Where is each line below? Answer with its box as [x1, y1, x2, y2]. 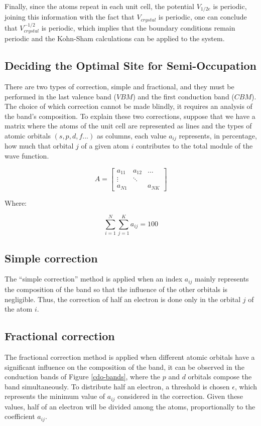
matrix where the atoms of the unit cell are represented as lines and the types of [5, 120, 252, 131]
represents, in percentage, [179, 130, 257, 140]
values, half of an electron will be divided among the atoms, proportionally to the [5, 401, 255, 411]
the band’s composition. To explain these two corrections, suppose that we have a [5, 110, 255, 121]
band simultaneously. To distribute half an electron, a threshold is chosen [5, 381, 230, 391]
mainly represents [195, 273, 249, 284]
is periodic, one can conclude [158, 12, 247, 22]
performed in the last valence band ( [5, 91, 116, 101]
